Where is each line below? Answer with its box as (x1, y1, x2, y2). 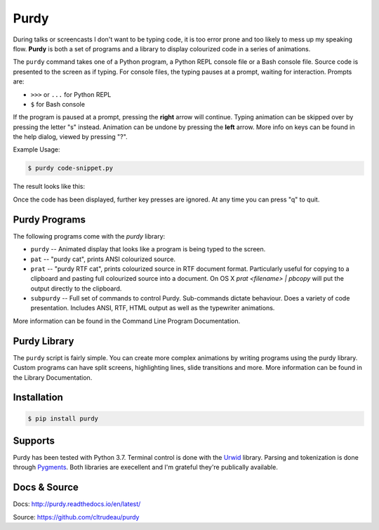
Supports (13, 435, 55, 446)
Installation (13, 392, 63, 404)
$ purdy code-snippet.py (27, 164, 114, 172)
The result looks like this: (13, 183, 86, 191)
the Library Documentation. (13, 373, 93, 382)
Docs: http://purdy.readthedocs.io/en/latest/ (13, 500, 141, 508)
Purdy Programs (13, 213, 86, 225)
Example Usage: (13, 145, 60, 154)
